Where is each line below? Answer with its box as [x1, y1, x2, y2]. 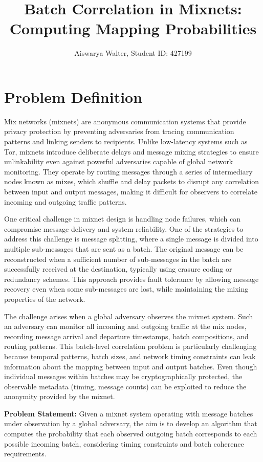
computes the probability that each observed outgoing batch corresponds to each [4, 428, 257, 439]
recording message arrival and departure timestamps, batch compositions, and [4, 331, 249, 341]
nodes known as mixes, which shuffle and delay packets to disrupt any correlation [4, 176, 259, 187]
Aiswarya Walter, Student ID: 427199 [74, 48, 192, 58]
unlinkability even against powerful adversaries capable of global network [4, 156, 233, 167]
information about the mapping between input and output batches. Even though [4, 361, 257, 371]
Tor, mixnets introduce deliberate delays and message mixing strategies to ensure [4, 146, 259, 157]
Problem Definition [4, 86, 143, 107]
